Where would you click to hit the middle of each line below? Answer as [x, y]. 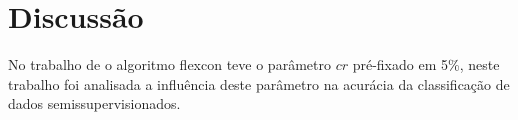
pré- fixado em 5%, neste [426, 64]
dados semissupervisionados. [94, 103]
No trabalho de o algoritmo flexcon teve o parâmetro [169, 64]
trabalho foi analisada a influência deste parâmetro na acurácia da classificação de [259, 83]
